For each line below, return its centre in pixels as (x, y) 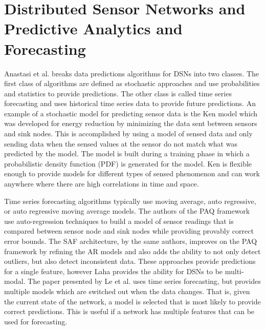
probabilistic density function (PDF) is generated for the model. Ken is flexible (128, 163)
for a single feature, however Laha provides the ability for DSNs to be (114, 271)
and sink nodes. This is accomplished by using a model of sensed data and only (128, 133)
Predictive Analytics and (93, 28)
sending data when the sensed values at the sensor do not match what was (121, 143)
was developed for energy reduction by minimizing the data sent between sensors (131, 123)
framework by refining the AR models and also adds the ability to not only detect (132, 251)
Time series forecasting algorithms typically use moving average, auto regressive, (130, 201)
